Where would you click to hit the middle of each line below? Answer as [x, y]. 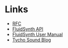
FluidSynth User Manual [38, 34]
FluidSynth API [28, 29]
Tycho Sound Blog [32, 40]
